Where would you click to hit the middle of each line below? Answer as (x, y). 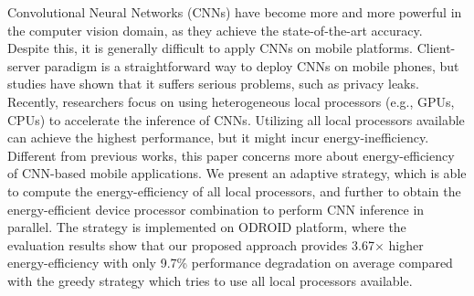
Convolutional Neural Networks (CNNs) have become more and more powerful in (235, 12)
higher (406, 244)
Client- (436, 48)
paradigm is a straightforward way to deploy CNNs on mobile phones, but (252, 65)
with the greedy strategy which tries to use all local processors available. (210, 280)
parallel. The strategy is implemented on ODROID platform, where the (207, 227)
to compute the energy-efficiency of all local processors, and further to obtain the (234, 190)
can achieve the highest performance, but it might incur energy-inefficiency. (218, 137)
